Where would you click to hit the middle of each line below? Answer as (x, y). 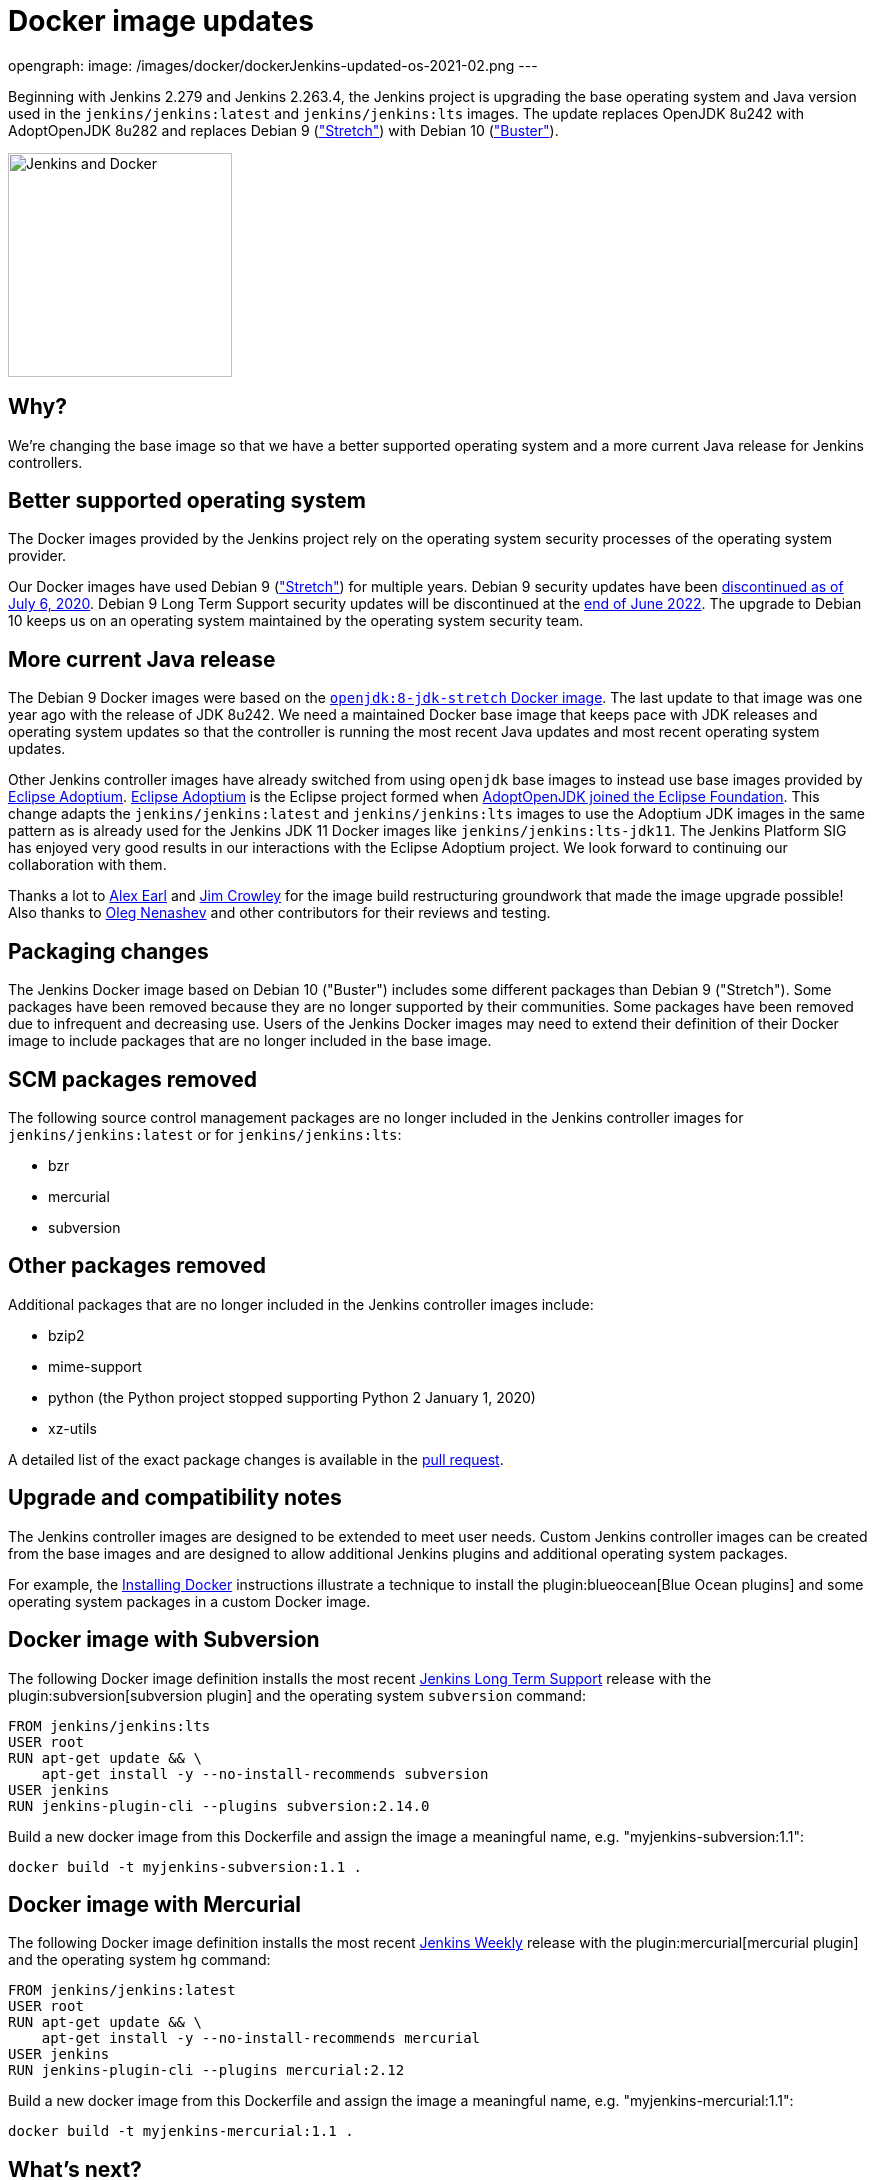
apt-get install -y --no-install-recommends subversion (265, 1773)
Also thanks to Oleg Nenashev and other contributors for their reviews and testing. (279, 913)
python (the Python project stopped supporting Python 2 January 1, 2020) (292, 1397)
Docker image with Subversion (164, 1640)
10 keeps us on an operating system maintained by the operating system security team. (296, 621)
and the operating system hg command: (139, 1960)
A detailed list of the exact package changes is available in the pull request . (256, 1459)
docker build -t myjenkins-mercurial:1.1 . (181, 2131)
